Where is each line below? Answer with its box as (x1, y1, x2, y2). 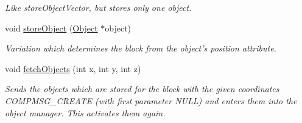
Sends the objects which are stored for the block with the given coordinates (5, 82, 279, 95)
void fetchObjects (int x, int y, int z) (5, 62, 141, 75)
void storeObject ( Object (5, 21, 98, 34)
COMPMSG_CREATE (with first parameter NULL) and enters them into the (5, 94, 297, 107)
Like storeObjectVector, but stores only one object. (5, 1, 192, 13)
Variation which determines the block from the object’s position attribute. (5, 42, 276, 55)
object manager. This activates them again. (5, 106, 166, 119)
